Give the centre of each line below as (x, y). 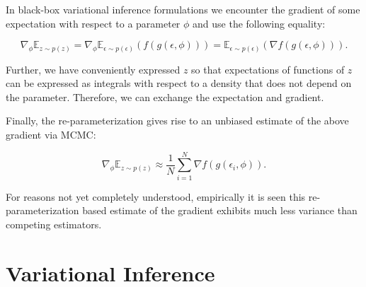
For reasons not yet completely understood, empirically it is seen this (156, 196)
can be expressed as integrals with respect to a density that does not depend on (179, 83)
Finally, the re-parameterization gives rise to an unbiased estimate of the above (177, 121)
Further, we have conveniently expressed (93, 69)
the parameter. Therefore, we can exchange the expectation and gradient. (165, 96)
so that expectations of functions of (268, 69)
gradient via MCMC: (51, 135)
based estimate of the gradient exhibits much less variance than (220, 210)
